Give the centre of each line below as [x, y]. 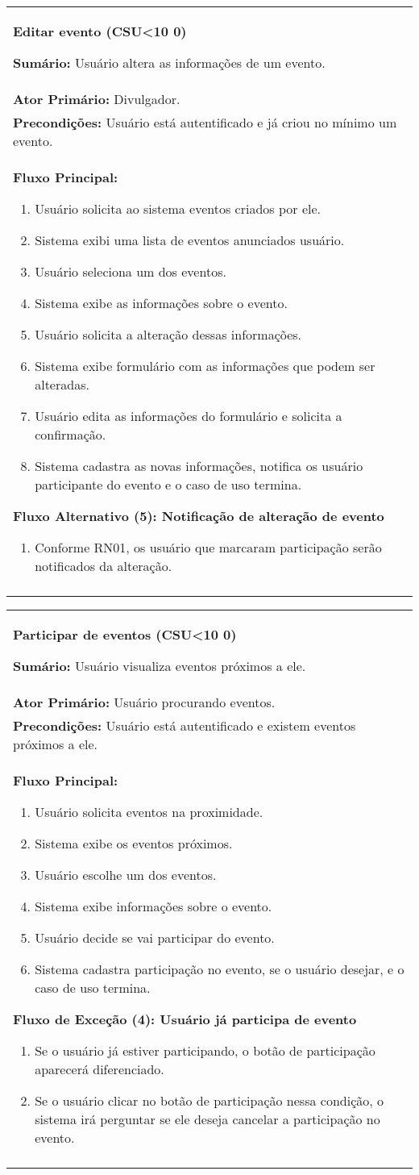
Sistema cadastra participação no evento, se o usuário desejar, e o [220, 969]
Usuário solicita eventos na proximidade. [149, 812]
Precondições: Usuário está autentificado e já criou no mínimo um [205, 122]
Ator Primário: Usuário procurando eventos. [144, 702]
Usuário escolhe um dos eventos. [126, 875]
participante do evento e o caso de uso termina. [168, 484]
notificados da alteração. [104, 566]
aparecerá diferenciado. [100, 1069]
